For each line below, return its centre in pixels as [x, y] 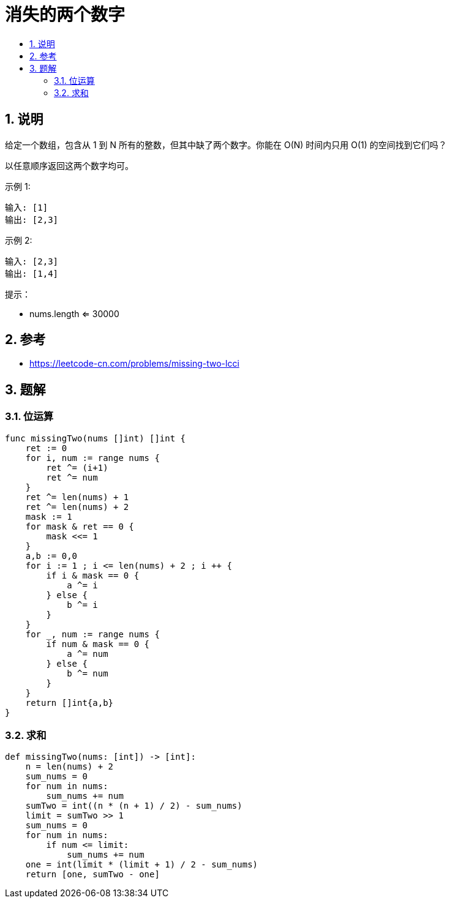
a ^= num [88, 654]
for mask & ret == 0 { [80, 526]
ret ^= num [72, 477]
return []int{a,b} [69, 703]
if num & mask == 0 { [98, 644]
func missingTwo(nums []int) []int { [96, 438]
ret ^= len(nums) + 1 [77, 497]
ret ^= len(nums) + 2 [77, 507]
